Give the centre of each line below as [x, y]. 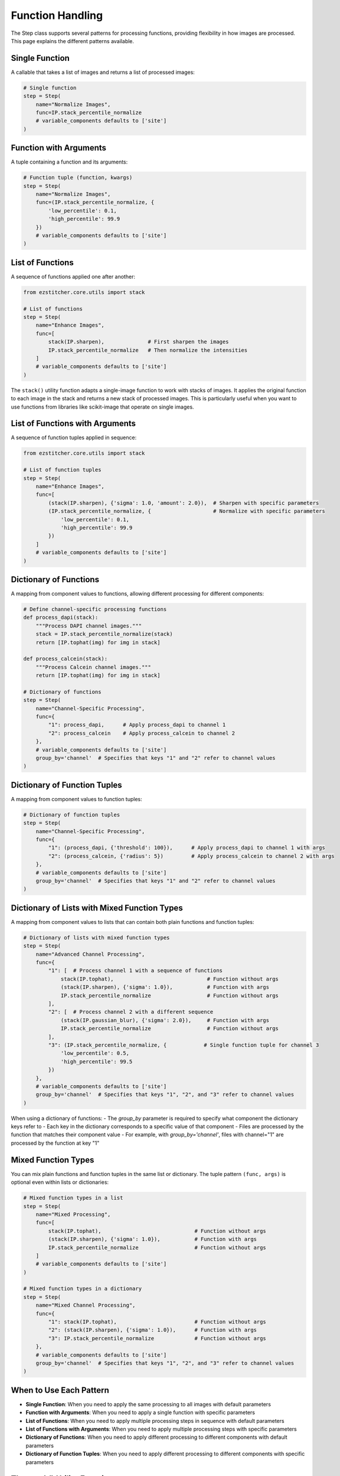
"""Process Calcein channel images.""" [94, 667]
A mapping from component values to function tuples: [77, 799]
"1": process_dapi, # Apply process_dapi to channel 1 [137, 725]
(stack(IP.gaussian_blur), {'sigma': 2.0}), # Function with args [165, 1020]
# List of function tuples [62, 470]
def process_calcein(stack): [66, 659]
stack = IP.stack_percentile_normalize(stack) [104, 634]
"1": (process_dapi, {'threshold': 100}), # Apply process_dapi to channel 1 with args [187, 848]
